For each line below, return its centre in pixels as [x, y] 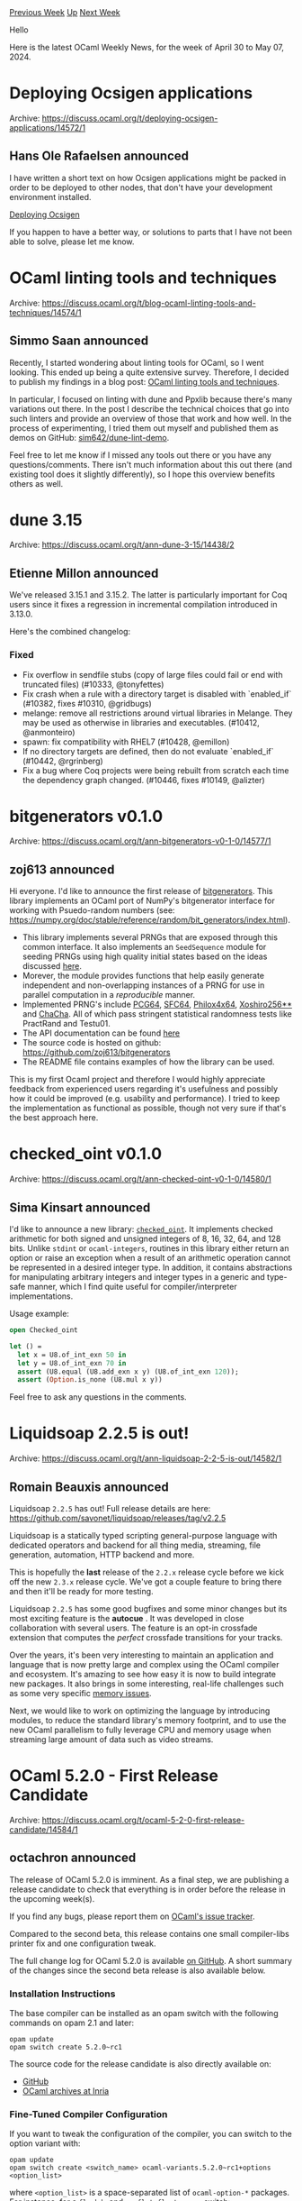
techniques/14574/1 [45, 312]
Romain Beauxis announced [89, 1487]
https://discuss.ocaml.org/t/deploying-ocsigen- [130, 118]
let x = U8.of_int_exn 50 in [72, 1355]
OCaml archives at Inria [66, 2091]
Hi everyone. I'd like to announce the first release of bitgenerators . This [141, 891]
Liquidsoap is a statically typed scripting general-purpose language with [143, 1536]
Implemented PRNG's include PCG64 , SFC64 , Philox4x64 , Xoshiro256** [157, 1005]
